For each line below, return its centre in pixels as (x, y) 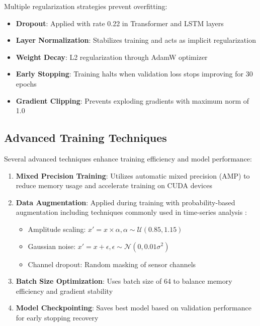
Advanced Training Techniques (85, 138)
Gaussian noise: (52, 246)
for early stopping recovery (57, 317)
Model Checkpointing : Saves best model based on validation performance (134, 308)
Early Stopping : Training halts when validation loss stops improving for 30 (134, 74)
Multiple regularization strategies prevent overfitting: (86, 6)
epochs (26, 83)
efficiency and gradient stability (64, 291)
